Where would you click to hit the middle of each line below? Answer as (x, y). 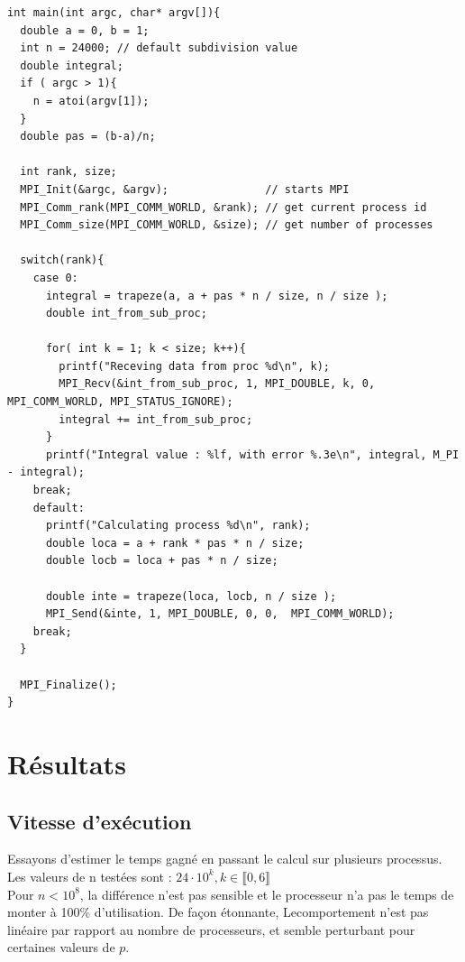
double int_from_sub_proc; (126, 314)
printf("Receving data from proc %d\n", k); (194, 366)
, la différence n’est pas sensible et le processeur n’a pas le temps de (267, 894)
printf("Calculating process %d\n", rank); (178, 526)
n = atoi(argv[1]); (91, 101)
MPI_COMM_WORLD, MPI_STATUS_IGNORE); (120, 402)
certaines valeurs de (61, 947)
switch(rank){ (62, 260)
